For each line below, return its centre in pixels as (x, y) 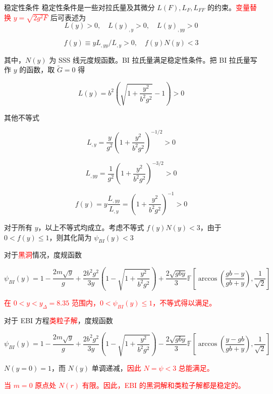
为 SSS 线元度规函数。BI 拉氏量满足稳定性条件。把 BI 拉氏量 (150, 59)
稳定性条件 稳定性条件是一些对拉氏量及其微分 (79, 7)
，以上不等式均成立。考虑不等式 (91, 227)
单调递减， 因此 (116, 367)
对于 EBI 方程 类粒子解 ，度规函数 (59, 320)
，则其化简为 (70, 237)
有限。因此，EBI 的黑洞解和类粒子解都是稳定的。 (163, 385)
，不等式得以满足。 (184, 302)
